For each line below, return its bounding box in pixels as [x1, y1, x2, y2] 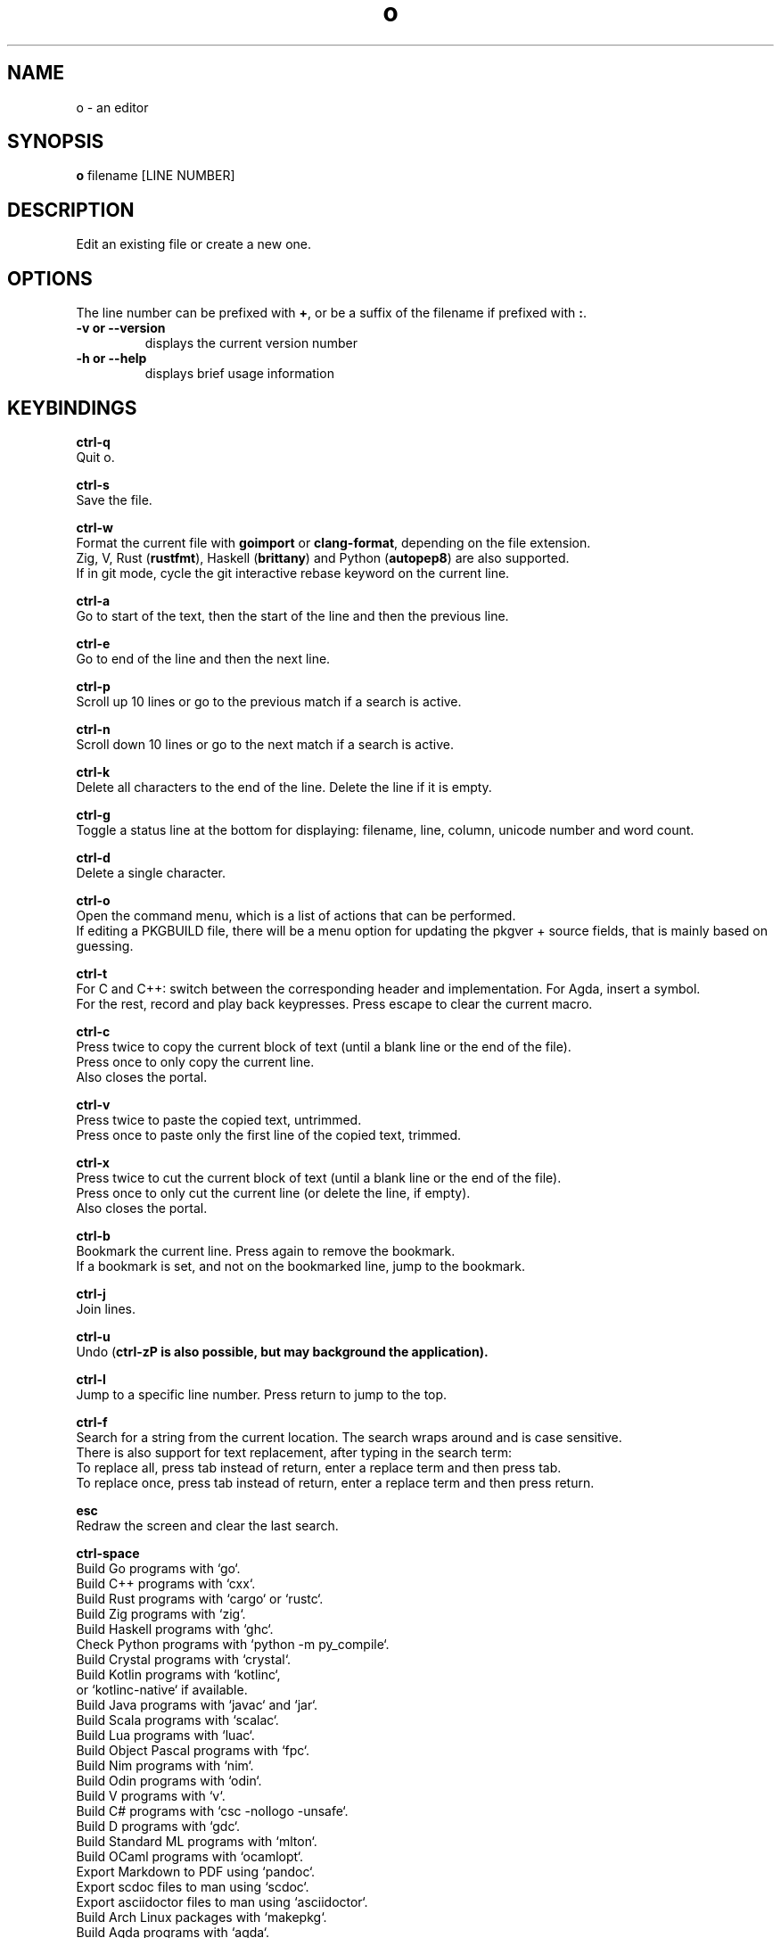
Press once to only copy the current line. [76, 1053, 315, 1069]
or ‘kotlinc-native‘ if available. [76, 1681, 248, 1697]
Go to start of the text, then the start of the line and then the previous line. [76, 607, 509, 623]
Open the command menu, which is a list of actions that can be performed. [76, 907, 516, 923]
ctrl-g [76, 806, 111, 822]
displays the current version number [144, 335, 358, 351]
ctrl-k [76, 763, 111, 779]
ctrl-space [76, 1545, 140, 1561]
